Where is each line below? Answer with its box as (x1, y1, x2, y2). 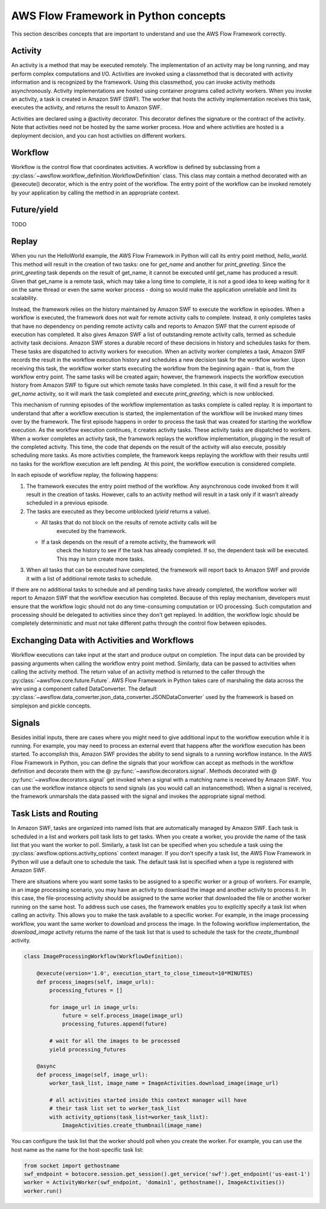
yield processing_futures (49, 1046, 126, 1053)
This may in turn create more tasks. (56, 555, 145, 563)
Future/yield (11, 205, 59, 215)
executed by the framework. (56, 527, 127, 534)
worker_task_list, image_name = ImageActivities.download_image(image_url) (49, 1080, 279, 1086)
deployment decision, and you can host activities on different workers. (11, 132, 187, 139)
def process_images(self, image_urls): (36, 978, 155, 985)
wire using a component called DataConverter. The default (11, 685, 157, 692)
